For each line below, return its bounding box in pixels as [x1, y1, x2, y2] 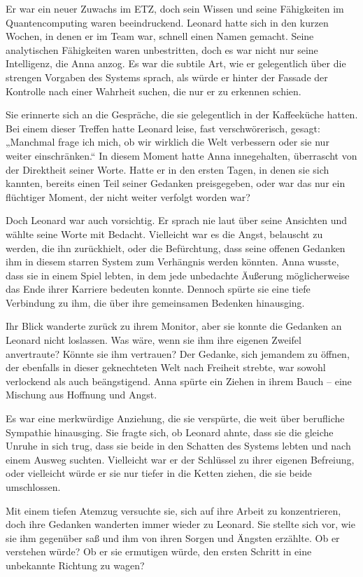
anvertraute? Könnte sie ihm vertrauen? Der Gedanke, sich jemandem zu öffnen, [6, 346, 350, 361]
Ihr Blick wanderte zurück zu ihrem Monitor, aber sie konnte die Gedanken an [6, 319, 342, 333]
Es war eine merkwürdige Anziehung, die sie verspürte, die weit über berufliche [6, 411, 345, 426]
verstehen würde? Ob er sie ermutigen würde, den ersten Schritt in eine [6, 544, 312, 559]
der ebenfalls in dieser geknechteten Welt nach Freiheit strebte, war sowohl [6, 360, 326, 375]
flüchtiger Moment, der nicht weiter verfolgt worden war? [6, 189, 250, 204]
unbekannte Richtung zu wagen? [6, 557, 145, 572]
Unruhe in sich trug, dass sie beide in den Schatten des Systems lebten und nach [6, 438, 351, 453]
